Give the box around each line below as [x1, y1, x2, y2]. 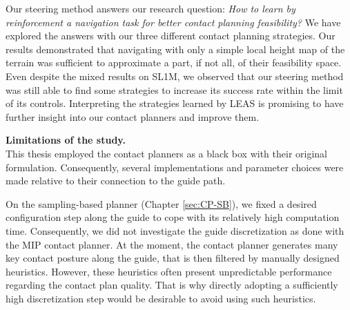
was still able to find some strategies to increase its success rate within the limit [6, 82, 343, 97]
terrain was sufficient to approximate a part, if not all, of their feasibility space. [6, 55, 342, 70]
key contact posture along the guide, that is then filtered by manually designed [6, 251, 340, 265]
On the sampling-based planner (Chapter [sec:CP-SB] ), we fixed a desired [6, 196, 317, 211]
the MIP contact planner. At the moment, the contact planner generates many [6, 237, 338, 251]
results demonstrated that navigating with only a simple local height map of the [6, 41, 345, 56]
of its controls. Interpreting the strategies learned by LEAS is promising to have [6, 96, 344, 110]
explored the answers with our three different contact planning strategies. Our [6, 28, 336, 43]
